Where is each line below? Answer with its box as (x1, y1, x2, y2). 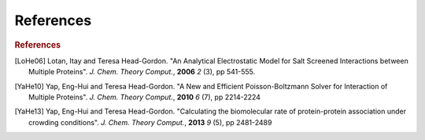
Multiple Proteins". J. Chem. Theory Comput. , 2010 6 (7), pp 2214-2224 (28, 92, 261, 102)
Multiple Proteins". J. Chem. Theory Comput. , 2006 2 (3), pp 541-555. (28, 67, 256, 77)
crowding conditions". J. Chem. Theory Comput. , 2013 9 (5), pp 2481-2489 (28, 117, 272, 127)
